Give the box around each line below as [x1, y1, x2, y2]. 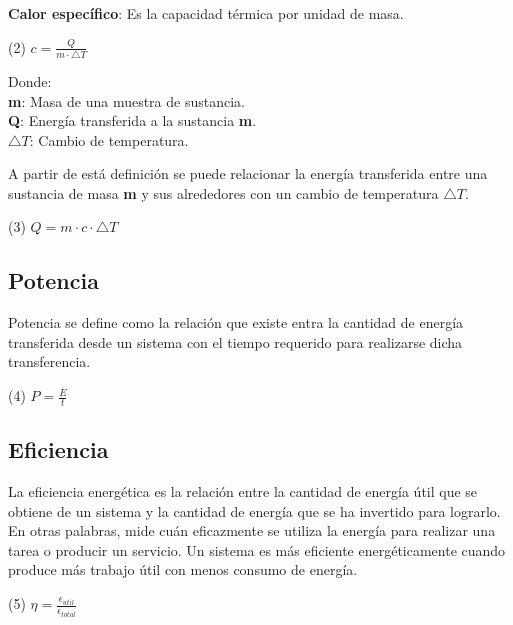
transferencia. [8, 351, 91, 372]
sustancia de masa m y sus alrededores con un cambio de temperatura [8, 182, 439, 203]
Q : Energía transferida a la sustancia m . [8, 110, 257, 131]
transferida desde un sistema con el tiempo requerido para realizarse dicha [8, 331, 463, 352]
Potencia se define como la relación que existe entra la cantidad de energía [8, 312, 464, 333]
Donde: [8, 70, 52, 91]
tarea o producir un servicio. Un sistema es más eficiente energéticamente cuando [8, 539, 506, 560]
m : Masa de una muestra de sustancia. [8, 90, 245, 111]
